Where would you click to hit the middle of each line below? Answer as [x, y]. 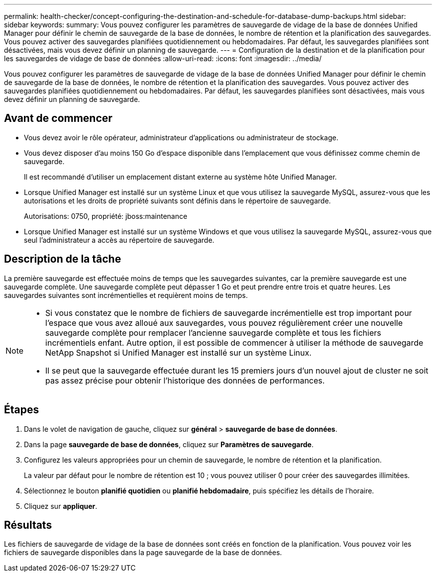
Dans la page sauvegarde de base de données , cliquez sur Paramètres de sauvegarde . [169, 444]
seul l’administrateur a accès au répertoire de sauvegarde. [119, 240]
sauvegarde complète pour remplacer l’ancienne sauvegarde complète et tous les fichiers [213, 333]
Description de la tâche [63, 259]
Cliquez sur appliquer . [61, 506]
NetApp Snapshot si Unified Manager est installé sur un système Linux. [178, 352]
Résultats [28, 525]
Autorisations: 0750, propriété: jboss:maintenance [106, 216]
